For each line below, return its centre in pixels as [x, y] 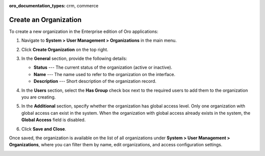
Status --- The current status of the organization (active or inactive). [103, 67]
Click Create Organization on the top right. [65, 50]
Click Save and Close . [44, 129]
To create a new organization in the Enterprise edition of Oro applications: [84, 31]
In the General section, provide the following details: [74, 58]
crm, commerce [82, 6]
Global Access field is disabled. [53, 120]
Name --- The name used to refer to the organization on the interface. [105, 74]
